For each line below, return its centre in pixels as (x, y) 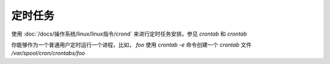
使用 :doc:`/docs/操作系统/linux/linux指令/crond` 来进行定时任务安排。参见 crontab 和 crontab (129, 34)
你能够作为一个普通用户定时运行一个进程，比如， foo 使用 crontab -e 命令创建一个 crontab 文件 (131, 45)
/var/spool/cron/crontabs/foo (48, 53)
